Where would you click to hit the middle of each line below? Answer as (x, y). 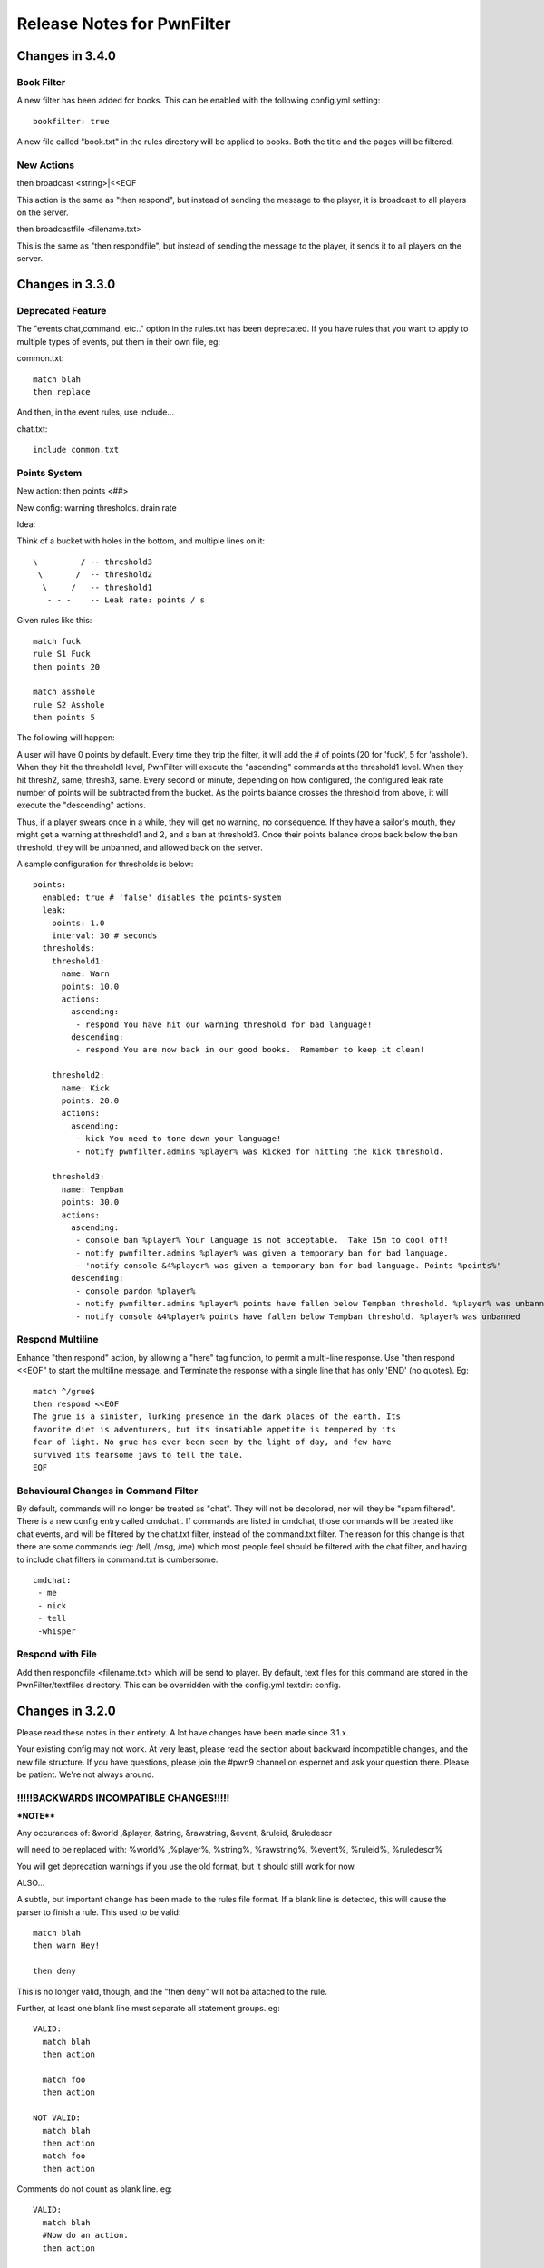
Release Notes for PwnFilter (124, 24)
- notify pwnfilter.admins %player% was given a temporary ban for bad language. (262, 1253)
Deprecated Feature (62, 310)
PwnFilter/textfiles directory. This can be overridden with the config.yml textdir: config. (179, 1685)
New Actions (46, 165)
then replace (62, 391)
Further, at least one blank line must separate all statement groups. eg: (148, 2009)
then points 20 (67, 666)
